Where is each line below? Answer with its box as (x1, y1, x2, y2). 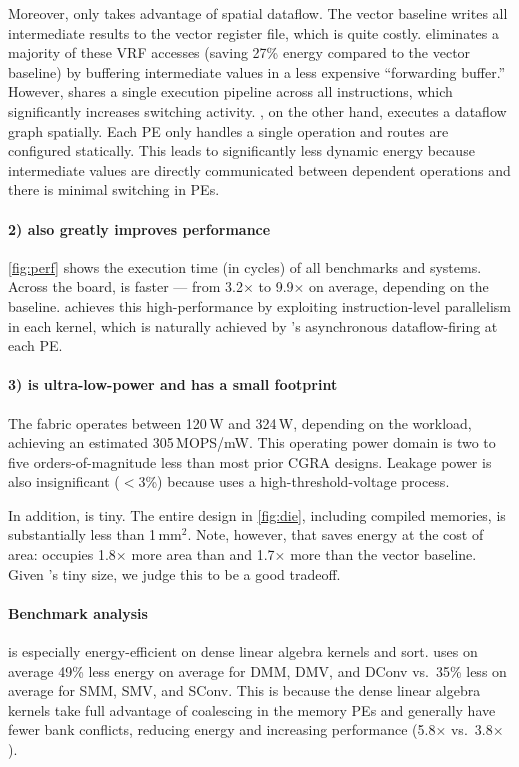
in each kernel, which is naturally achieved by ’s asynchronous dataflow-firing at (8, 315, 498, 336)
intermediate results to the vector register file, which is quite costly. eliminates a (8, 22, 499, 43)
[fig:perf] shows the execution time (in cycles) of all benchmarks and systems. (8, 256, 482, 277)
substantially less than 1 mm (8, 524, 182, 545)
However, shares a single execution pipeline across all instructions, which (8, 81, 453, 102)
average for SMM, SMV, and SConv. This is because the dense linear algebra (8, 680, 481, 701)
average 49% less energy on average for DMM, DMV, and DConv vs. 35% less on (8, 660, 507, 681)
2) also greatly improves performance (8, 218, 271, 239)
